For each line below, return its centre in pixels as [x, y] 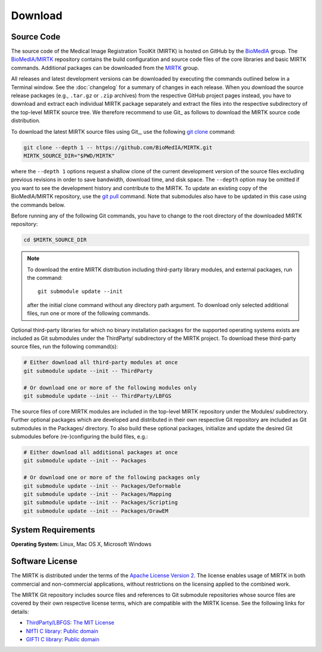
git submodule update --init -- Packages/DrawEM [96, 511]
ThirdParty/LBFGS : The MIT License [70, 623]
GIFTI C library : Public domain [63, 639]
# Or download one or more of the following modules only [110, 388]
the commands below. [38, 205]
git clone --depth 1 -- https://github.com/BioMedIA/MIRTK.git [118, 147]
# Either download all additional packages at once [101, 452]
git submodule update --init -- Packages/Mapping [97, 494]
